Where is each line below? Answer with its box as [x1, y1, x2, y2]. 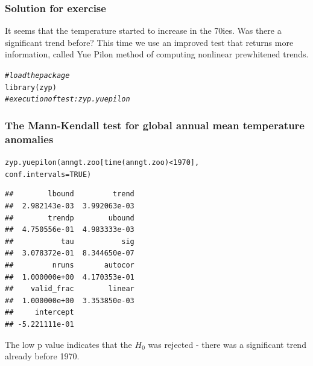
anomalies [5, 131, 54, 146]
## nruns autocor [5, 260, 134, 269]
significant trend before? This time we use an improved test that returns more [5, 36, 294, 48]
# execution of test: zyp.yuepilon [5, 95, 130, 104]
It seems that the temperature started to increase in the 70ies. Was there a [5, 24, 282, 37]
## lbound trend [5, 190, 134, 199]
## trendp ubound [5, 213, 134, 222]
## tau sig [5, 237, 134, 246]
